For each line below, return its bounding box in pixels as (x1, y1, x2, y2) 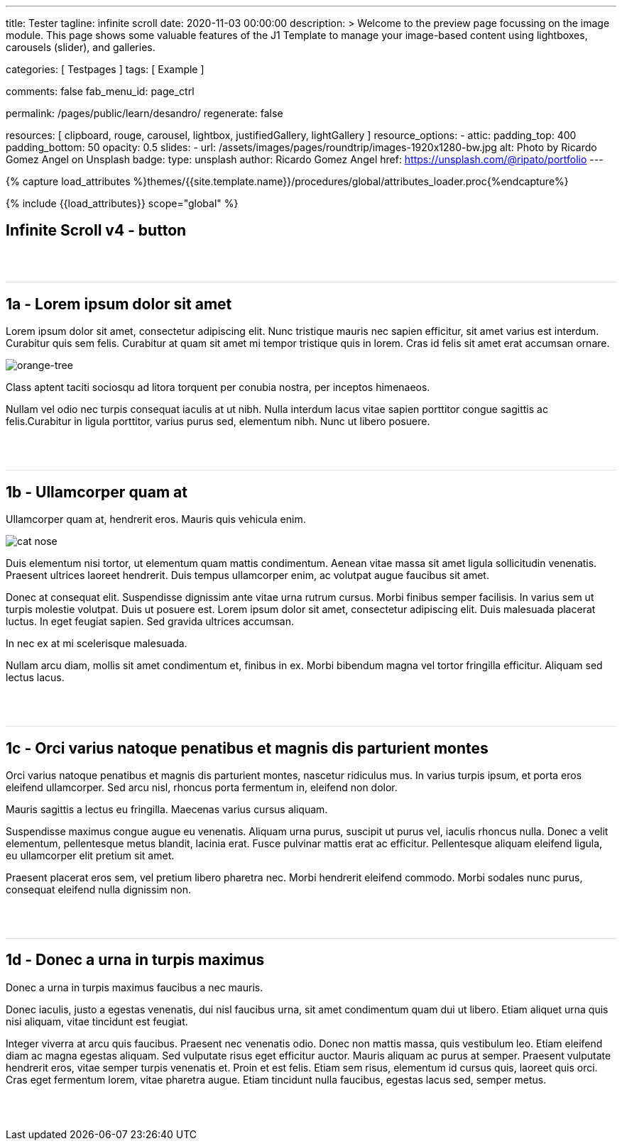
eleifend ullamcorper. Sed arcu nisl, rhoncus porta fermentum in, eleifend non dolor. (6, 781, 398, 793)
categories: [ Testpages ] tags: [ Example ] (6, 63, 204, 75)
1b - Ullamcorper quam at (6, 483, 187, 501)
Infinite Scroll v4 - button (6, 221, 187, 240)
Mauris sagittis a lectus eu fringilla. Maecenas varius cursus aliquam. (6, 803, 328, 815)
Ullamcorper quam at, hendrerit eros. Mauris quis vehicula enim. (6, 513, 306, 526)
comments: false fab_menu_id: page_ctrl (6, 85, 195, 97)
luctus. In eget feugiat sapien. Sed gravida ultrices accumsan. (6, 615, 294, 628)
